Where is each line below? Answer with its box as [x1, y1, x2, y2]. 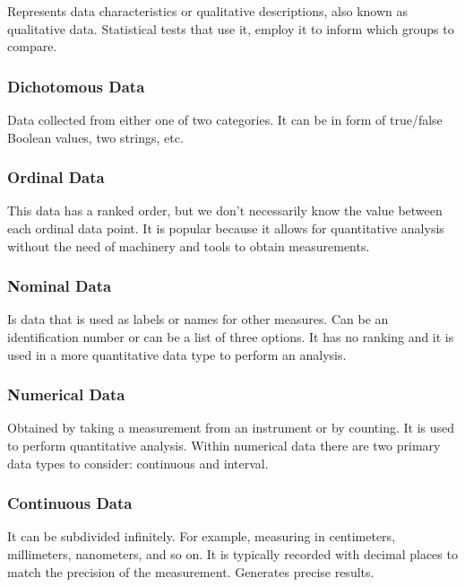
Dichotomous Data [7, 74, 145, 97]
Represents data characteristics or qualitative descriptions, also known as [7, 2, 409, 20]
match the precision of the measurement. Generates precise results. [7, 562, 375, 581]
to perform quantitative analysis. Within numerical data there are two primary [7, 436, 441, 454]
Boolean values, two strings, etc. [7, 127, 184, 146]
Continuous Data [7, 492, 133, 514]
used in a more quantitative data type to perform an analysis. [7, 345, 347, 364]
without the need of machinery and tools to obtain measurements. [7, 236, 370, 255]
